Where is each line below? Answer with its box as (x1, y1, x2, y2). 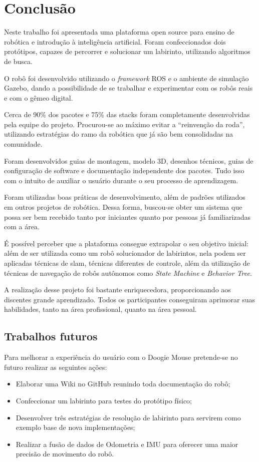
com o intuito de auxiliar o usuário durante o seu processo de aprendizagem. (4, 175, 238, 185)
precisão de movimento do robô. (16, 448, 114, 459)
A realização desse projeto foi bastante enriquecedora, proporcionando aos (4, 284, 231, 295)
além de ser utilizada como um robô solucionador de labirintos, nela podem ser (4, 248, 246, 258)
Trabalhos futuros (4, 328, 98, 344)
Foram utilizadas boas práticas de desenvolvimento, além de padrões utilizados (4, 192, 245, 202)
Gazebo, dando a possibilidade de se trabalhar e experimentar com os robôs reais (4, 83, 253, 93)
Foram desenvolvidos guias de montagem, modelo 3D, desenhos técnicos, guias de (4, 155, 253, 166)
